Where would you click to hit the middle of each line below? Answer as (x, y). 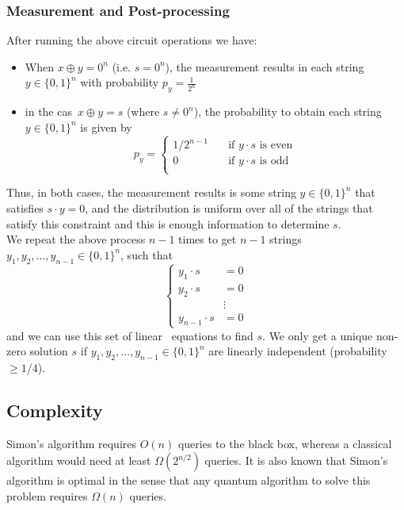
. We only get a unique (318, 335)
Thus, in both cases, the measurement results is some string (151, 192)
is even (276, 146)
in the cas (48, 111)
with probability (120, 82)
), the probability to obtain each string (288, 111)
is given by (106, 127)
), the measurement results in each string (265, 66)
